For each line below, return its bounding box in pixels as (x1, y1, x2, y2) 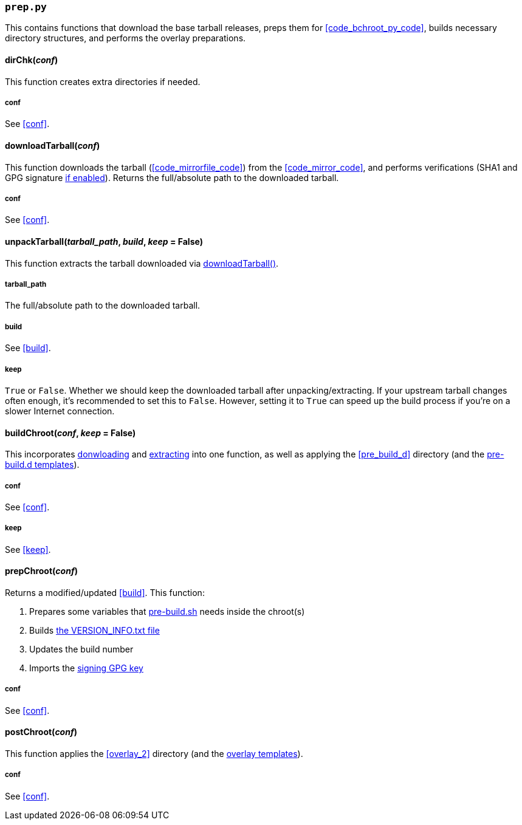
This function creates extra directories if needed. (5, 76, 201, 87)
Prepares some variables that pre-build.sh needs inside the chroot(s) (29, 606, 305, 617)
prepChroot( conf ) (5, 566, 78, 577)
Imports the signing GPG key (29, 662, 143, 673)
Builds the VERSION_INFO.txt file (29, 625, 160, 635)
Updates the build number (29, 643, 134, 654)
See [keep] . (5, 544, 51, 555)
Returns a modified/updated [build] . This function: (5, 587, 205, 598)
